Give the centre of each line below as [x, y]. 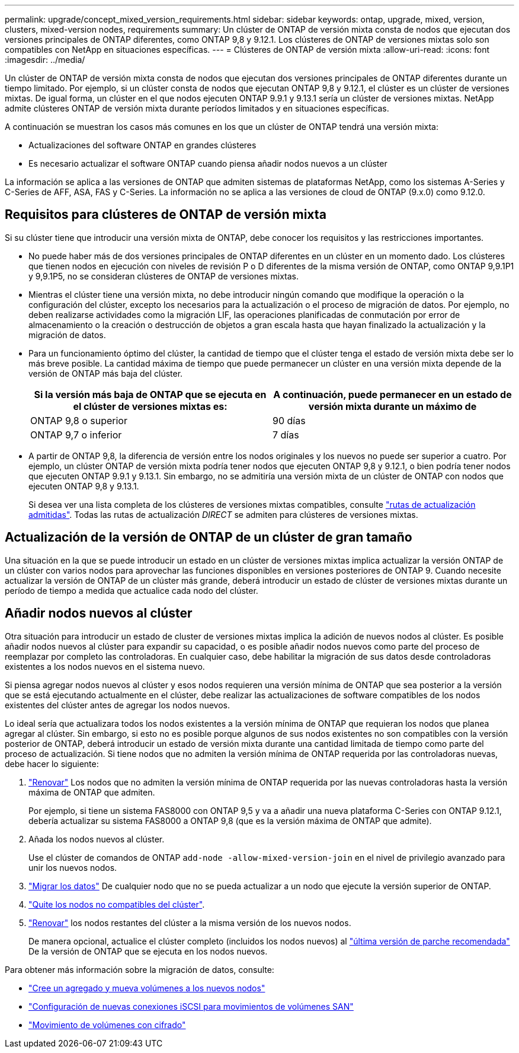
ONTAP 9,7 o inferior [76, 435]
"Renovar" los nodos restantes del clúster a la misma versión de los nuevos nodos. [190, 922]
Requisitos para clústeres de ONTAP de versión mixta [166, 215]
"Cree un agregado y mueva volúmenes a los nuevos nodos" [147, 988]
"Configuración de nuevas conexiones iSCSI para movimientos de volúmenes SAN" [191, 1006]
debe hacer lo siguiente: [52, 763]
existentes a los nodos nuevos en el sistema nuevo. [105, 666]
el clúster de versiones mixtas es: [150, 406]
